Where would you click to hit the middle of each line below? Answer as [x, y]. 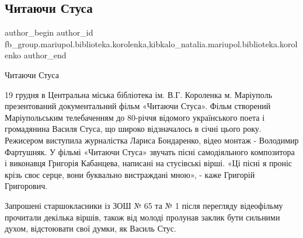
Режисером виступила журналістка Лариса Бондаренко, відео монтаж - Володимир [152, 140]
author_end [45, 55]
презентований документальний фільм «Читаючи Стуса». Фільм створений [138, 106]
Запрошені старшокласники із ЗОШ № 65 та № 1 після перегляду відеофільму [144, 205]
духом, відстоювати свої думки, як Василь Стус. [90, 228]
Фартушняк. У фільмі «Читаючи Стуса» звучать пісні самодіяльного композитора [150, 151]
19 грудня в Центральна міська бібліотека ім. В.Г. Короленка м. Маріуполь [139, 94]
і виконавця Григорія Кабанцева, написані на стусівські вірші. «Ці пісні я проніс [149, 163]
